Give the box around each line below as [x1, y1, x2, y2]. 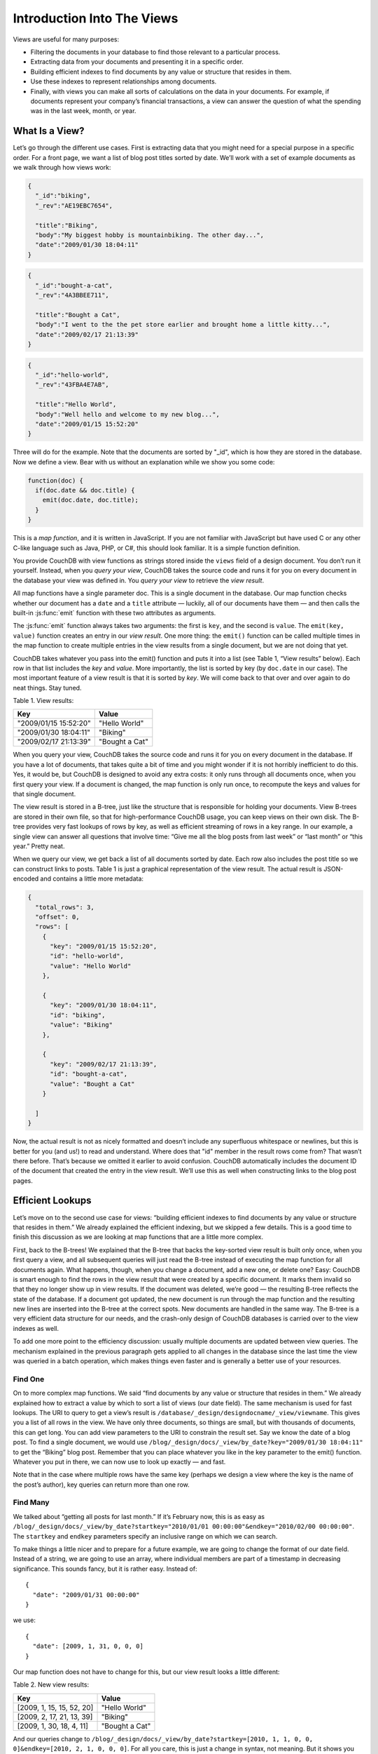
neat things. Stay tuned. [13, 683, 82, 692]
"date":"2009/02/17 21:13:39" [35, 330, 139, 338]
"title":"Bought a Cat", [35, 311, 120, 319]
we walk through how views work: [13, 163, 111, 171]
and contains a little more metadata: [40, 874, 143, 883]
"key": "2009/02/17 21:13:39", [50, 1060, 157, 1068]
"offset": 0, [35, 913, 80, 920]
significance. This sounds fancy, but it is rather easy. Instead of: [13, 1565, 197, 1573]
